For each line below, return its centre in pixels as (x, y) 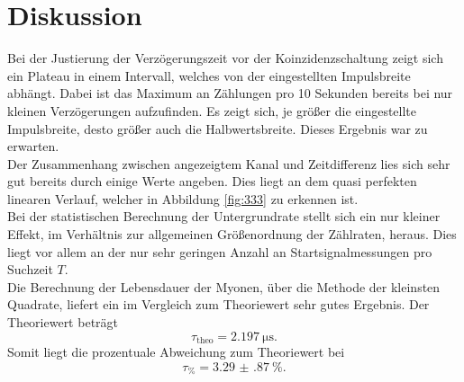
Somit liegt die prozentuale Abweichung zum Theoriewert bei (176, 352)
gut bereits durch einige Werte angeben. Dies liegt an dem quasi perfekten (212, 181)
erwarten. (33, 146)
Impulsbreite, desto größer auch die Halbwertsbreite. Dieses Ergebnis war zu (218, 128)
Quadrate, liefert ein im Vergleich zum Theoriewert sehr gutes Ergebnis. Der (218, 304)
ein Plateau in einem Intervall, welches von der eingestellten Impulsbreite (209, 75)
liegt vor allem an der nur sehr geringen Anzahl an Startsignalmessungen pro (220, 251)
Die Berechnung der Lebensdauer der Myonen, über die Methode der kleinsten (224, 286)
